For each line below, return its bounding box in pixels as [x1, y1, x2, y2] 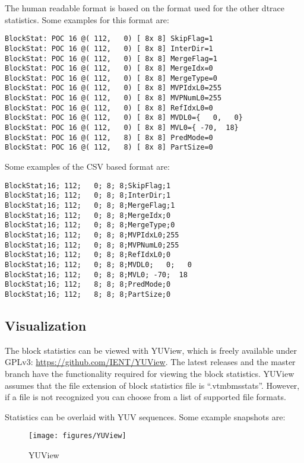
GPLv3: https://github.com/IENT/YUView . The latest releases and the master [5, 356, 296, 368]
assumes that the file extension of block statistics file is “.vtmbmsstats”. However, [5, 379, 300, 391]
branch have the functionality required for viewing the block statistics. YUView [5, 367, 294, 379]
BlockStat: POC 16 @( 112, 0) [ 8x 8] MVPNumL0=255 [5, 94, 222, 103]
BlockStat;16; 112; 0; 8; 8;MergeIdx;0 [5, 211, 171, 220]
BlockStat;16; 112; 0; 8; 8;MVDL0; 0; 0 [5, 260, 192, 269]
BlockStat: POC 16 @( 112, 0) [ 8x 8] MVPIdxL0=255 [5, 84, 222, 93]
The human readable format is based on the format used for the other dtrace [5, 2, 285, 14]
